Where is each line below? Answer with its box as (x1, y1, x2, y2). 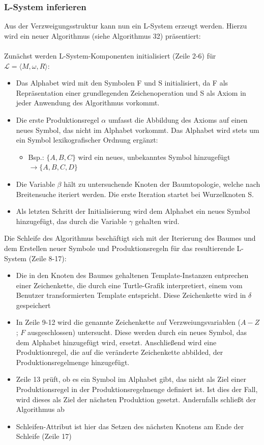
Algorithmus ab (16, 404, 65, 414)
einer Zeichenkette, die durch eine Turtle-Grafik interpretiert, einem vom (16, 280, 243, 290)
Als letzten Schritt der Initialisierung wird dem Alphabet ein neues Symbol (16, 206, 250, 216)
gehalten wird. (135, 215, 180, 226)
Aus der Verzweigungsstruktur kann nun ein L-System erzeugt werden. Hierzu (4, 20, 247, 31)
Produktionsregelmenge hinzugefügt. (16, 356, 130, 367)
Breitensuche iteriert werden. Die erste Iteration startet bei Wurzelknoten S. (16, 188, 254, 199)
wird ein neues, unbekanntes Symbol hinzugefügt (78, 151, 230, 162)
